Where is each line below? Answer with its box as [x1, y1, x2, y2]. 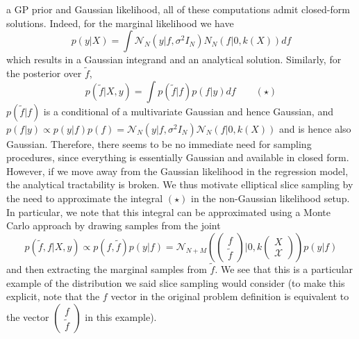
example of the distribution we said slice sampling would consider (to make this [6, 275, 345, 290]
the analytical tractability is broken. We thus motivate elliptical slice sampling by [6, 177, 353, 192]
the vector [6, 309, 49, 324]
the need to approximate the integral [6, 190, 163, 205]
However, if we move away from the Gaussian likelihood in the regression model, [6, 163, 349, 178]
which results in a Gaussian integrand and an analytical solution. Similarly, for [6, 52, 342, 67]
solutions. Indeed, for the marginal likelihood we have [6, 15, 234, 30]
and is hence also [278, 121, 351, 135]
